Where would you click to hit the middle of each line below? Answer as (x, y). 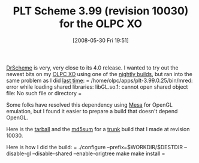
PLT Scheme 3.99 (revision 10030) (101, 11)
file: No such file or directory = (44, 93)
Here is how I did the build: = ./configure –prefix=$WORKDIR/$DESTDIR (94, 147)
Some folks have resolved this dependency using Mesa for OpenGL (89, 105)
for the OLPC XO (101, 24)
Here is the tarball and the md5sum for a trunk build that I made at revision (98, 129)
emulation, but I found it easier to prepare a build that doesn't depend (92, 111)
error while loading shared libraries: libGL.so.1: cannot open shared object (97, 87)
